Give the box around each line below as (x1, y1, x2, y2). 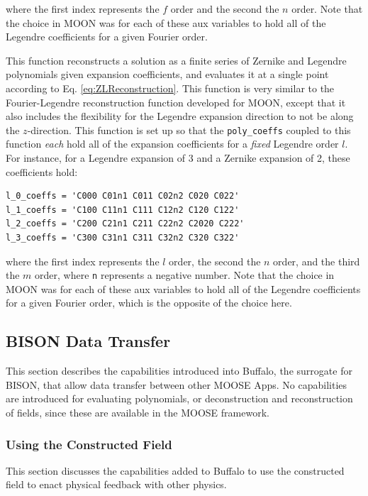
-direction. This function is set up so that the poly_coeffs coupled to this (27, 122, 351, 137)
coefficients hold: (6, 164, 78, 179)
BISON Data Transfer (6, 330, 171, 352)
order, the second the (169, 253, 261, 268)
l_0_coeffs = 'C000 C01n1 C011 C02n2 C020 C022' (6, 191, 240, 202)
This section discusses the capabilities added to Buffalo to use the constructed (6, 463, 345, 478)
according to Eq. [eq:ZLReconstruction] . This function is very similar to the (6, 80, 335, 95)
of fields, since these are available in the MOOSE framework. (6, 404, 269, 419)
